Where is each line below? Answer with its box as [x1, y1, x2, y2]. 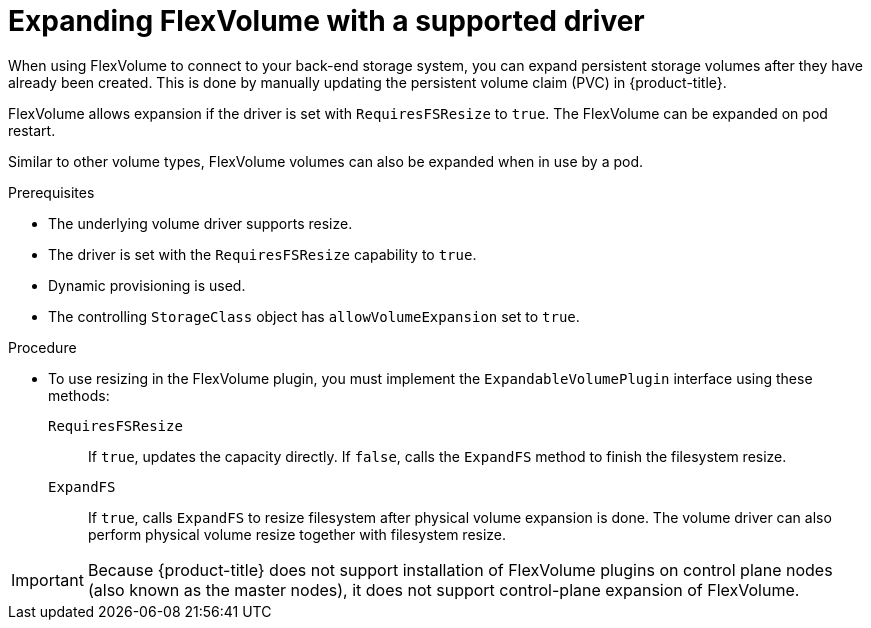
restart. [8, 121, 56, 139]
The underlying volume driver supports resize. [48, 214, 353, 232]
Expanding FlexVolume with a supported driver [8, 4, 645, 38]
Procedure [8, 338, 77, 356]
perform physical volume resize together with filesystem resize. [88, 525, 507, 543]
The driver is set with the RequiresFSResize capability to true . [48, 245, 477, 263]
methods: [48, 386, 110, 404]
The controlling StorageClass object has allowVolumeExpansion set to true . [48, 307, 580, 325]
